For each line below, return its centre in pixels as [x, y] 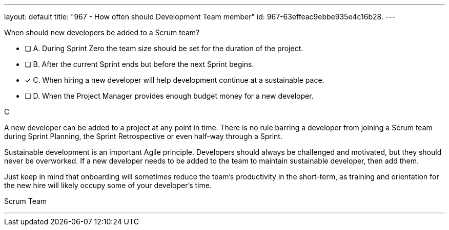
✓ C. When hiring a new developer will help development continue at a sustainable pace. [175, 80]
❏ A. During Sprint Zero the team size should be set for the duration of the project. [164, 48]
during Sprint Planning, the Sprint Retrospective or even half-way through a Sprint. [143, 136]
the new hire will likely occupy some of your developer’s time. [108, 185]
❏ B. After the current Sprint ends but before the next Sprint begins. [139, 64]
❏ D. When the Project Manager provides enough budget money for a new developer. [169, 96]
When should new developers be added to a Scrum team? [102, 32]
